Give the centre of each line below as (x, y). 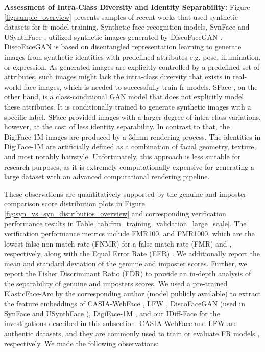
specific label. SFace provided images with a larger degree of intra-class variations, (132, 116)
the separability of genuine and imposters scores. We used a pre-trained (116, 283)
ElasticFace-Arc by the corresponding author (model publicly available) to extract (132, 293)
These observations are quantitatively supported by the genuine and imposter (125, 193)
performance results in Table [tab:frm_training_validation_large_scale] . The (125, 223)
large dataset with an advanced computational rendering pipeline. (107, 177)
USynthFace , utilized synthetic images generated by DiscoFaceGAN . (113, 36)
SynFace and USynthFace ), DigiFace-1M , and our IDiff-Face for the (112, 313)
